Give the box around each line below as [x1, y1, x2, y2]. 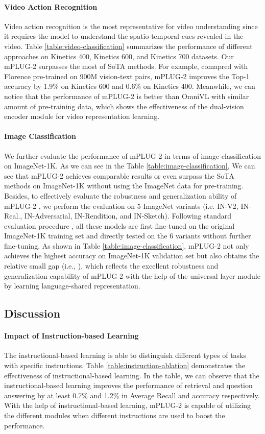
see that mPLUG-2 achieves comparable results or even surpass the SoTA [4, 170, 234, 181]
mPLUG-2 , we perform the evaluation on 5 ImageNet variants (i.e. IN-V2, [4, 200, 238, 211]
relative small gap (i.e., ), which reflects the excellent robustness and [4, 260, 219, 271]
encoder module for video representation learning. [4, 111, 160, 122]
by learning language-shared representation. [4, 280, 140, 291]
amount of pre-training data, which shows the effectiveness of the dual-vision [4, 101, 244, 111]
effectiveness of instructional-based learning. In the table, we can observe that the [4, 370, 259, 380]
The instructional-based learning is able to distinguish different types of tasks [4, 350, 247, 360]
